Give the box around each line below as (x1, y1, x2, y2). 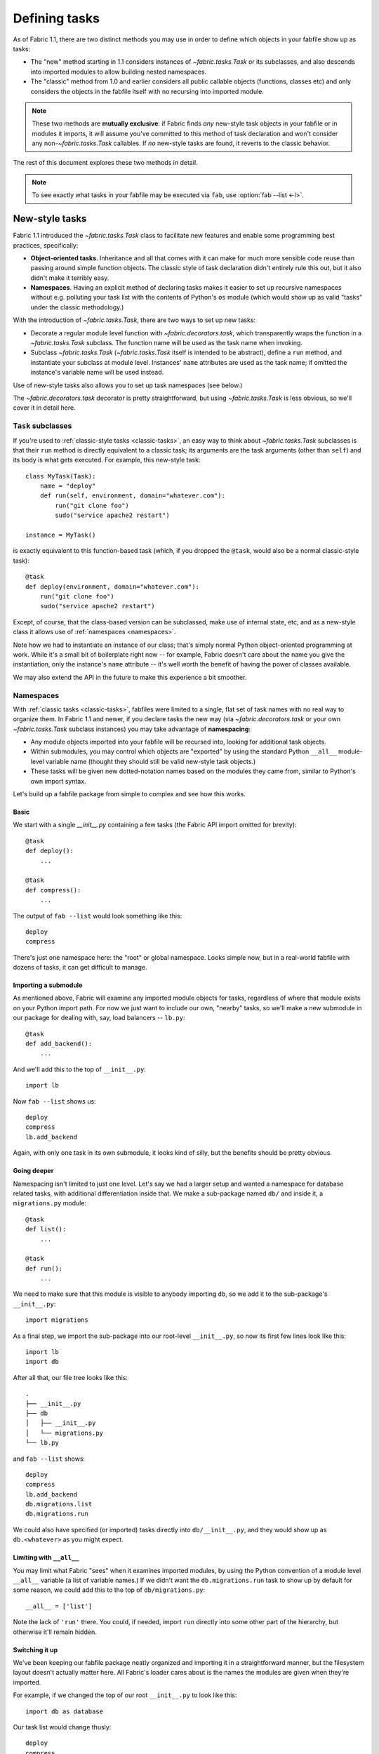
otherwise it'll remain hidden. (13, 1628, 98, 1636)
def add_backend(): (25, 1040, 93, 1048)
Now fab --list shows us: (13, 1097, 96, 1105)
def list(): (25, 1225, 67, 1233)
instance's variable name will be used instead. (30, 368, 164, 377)
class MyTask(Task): (25, 472, 96, 480)
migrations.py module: (13, 1199, 87, 1207)
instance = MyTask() (25, 531, 96, 540)
